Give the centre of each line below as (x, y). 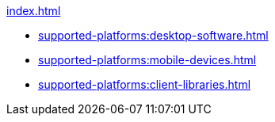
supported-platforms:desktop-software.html (153, 35)
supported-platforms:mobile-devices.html (147, 60)
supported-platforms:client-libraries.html (145, 84)
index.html (34, 11)
